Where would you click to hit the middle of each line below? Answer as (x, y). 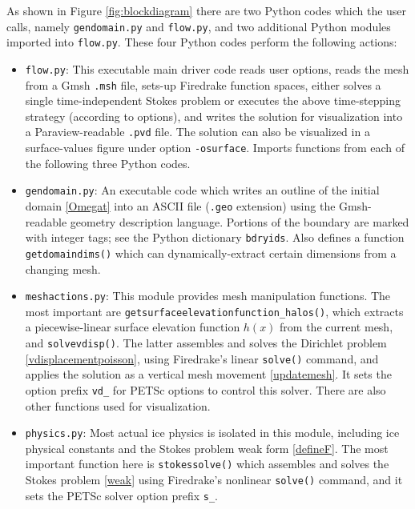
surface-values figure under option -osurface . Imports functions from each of (215, 148)
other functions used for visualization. (118, 405)
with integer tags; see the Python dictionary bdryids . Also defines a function (215, 237)
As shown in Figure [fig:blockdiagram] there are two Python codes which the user (207, 10)
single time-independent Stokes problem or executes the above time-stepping (213, 100)
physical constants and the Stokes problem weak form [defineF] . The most (207, 448)
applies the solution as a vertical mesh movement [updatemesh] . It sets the (208, 374)
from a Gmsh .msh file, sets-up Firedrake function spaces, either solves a (203, 84)
